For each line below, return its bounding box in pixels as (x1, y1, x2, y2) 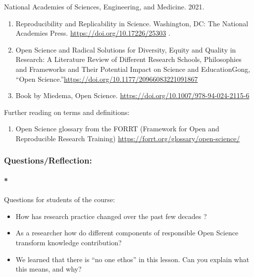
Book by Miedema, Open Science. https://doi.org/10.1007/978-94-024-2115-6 (15, 90, 250, 101)
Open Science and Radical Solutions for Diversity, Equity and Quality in (15, 44, 236, 55)
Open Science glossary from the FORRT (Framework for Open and (15, 123, 219, 134)
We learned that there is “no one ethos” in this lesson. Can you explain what (15, 254, 250, 264)
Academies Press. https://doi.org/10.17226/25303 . (15, 28, 170, 38)
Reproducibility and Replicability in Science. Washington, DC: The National (15, 18, 249, 28)
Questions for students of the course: (4, 194, 115, 205)
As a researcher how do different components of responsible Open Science (15, 227, 239, 238)
